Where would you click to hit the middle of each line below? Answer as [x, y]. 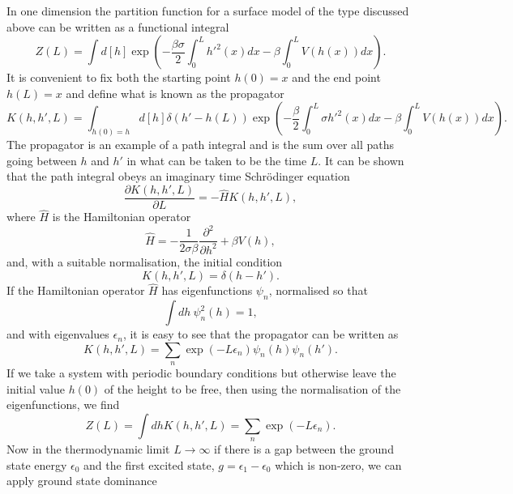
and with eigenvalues [58, 334]
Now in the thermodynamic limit [88, 449]
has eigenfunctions [207, 290]
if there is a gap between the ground [304, 449]
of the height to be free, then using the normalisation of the [252, 388]
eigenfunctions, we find [63, 405]
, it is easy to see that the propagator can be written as [261, 334]
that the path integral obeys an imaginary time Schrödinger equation [178, 176]
